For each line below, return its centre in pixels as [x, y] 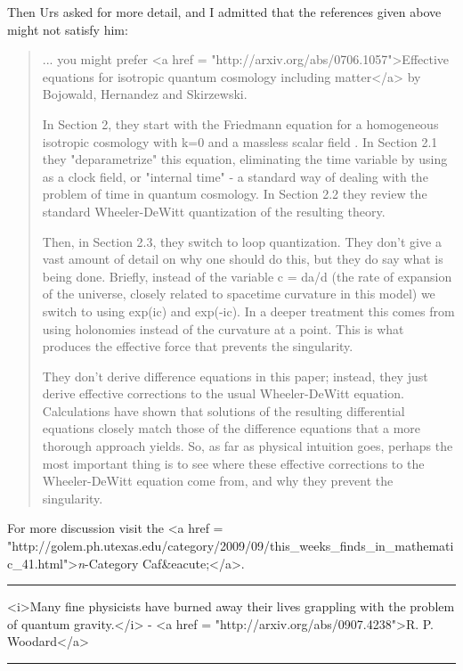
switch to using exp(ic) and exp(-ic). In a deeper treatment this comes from [248, 311]
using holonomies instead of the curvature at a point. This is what [223, 328]
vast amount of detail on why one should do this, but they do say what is [243, 259]
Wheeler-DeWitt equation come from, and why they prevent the [218, 481]
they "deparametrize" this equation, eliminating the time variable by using [245, 159]
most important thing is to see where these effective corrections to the [233, 463]
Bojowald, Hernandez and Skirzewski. [145, 94]
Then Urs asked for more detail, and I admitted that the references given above [224, 12]
